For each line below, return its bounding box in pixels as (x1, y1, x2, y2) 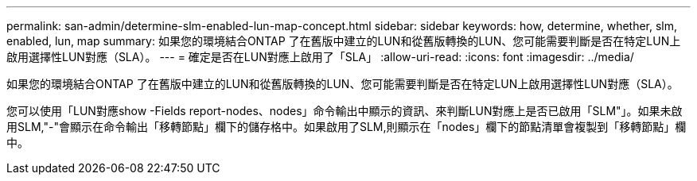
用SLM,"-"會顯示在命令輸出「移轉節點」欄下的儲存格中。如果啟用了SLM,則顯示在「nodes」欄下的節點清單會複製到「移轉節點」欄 (6, 120, 687, 133)
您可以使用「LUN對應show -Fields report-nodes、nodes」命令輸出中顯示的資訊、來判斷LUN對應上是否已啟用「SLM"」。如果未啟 (6, 104, 683, 117)
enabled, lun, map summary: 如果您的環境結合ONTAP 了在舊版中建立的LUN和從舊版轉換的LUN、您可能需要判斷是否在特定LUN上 (6, 34, 681, 48)
